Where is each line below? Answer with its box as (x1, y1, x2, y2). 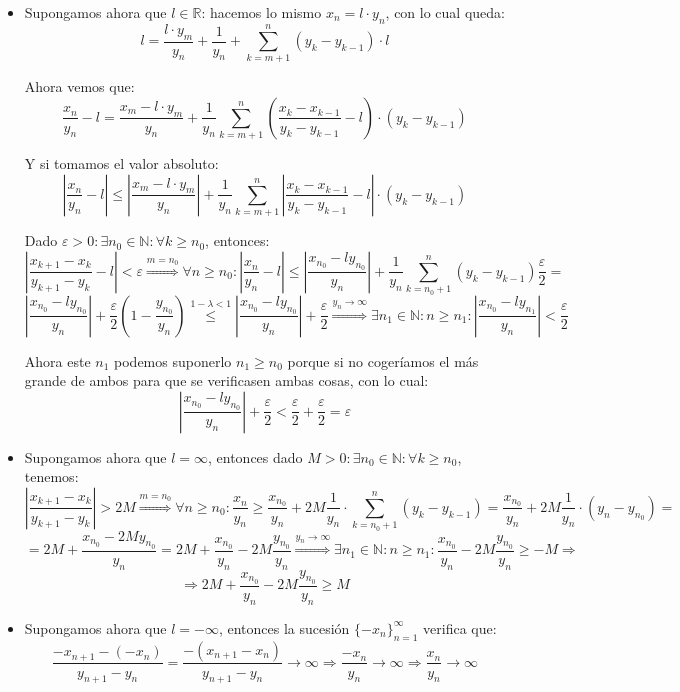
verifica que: (423, 617, 497, 638)
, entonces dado (208, 446, 303, 467)
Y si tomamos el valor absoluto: (24, 153, 219, 174)
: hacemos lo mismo (201, 2, 322, 22)
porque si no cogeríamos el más (287, 350, 479, 371)
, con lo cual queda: (385, 2, 505, 22)
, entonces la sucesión (218, 617, 350, 638)
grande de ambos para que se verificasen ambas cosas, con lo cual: (24, 370, 429, 391)
